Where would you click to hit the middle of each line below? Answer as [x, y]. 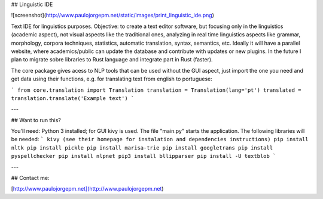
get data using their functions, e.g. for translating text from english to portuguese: [112, 79]
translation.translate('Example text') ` [73, 98]
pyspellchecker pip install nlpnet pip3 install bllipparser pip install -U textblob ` [144, 156]
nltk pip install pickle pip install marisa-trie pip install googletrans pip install [142, 148]
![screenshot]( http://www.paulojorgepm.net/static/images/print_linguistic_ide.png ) [113, 15]
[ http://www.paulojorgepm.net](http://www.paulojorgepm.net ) [87, 189]
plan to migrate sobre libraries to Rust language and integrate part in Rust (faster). [112, 60]
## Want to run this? [36, 120]
